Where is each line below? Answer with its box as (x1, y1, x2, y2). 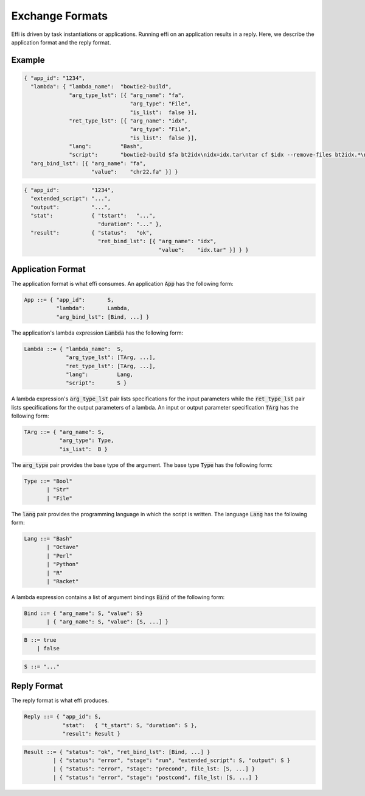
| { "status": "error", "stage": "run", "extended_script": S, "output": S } (52, 757, 291, 764)
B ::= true (24, 636, 57, 643)
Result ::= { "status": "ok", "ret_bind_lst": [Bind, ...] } (24, 748, 210, 755)
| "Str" (46, 486, 69, 493)
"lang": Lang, (66, 371, 134, 378)
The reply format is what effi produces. (11, 697, 109, 704)
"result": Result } (62, 730, 121, 737)
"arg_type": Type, (59, 437, 114, 444)
